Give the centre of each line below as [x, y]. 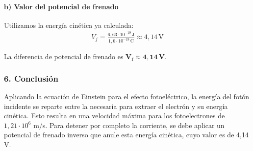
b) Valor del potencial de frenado [61, 6]
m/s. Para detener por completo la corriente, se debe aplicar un [129, 125]
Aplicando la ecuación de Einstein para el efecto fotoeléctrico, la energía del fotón [127, 96]
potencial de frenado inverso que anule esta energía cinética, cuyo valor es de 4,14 [126, 135]
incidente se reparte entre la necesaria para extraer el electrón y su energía [116, 106]
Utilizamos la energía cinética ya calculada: [69, 25]
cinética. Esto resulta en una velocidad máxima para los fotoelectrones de [114, 116]
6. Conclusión [31, 78]
